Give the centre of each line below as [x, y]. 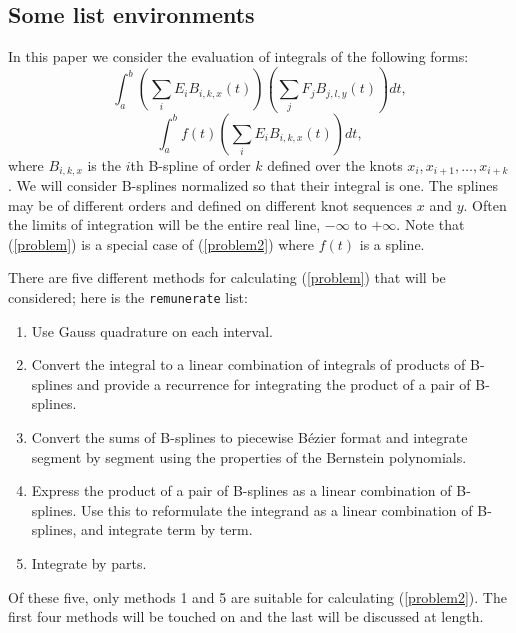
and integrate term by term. [166, 529]
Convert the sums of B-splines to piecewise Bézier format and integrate [249, 436]
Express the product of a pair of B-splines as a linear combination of [241, 490]
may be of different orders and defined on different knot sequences [210, 204]
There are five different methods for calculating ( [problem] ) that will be [227, 277]
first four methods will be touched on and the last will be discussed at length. [246, 616]
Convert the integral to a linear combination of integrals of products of [248, 364]
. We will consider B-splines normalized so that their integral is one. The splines [253, 184]
